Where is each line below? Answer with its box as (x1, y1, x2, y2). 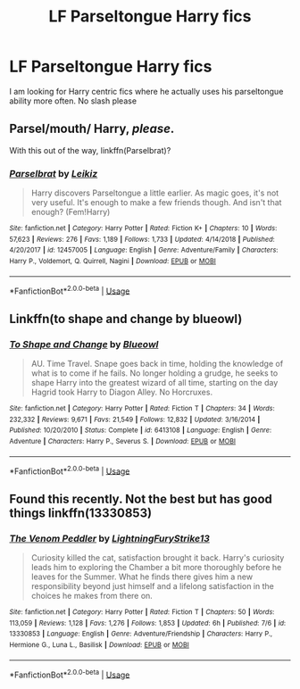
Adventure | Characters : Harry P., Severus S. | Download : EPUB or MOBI (9, 436, 237, 445)
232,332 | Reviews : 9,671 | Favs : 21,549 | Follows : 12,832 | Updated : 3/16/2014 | (9, 415, 261, 424)
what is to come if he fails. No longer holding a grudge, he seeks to (30, 368, 279, 378)
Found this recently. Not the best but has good (9, 491, 272, 506)
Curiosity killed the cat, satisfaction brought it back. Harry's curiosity (30, 552, 285, 563)
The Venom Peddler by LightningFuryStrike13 (9, 532, 210, 544)
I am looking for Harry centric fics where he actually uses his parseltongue (9, 86, 284, 96)
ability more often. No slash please (9, 95, 137, 106)
